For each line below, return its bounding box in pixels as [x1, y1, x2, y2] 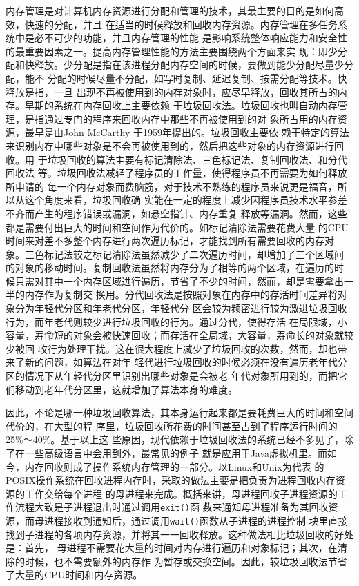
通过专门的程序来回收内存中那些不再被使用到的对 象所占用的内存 [43, 111, 338, 126]
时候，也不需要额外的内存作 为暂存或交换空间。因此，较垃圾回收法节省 [24, 554, 347, 568]
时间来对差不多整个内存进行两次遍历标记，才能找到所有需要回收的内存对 [6, 233, 334, 248]
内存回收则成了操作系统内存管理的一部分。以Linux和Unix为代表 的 [24, 459, 324, 473]
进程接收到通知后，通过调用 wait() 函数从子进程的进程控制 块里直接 [43, 514, 348, 528]
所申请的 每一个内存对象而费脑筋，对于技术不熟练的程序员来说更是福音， [6, 179, 338, 193]
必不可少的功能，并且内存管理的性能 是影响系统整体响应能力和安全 [34, 30, 338, 45]
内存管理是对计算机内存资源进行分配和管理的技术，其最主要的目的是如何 [6, 3, 334, 17]
